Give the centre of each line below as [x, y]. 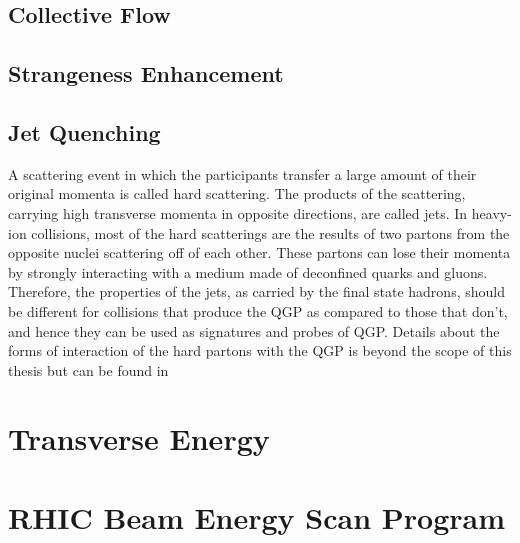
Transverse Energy [139, 438]
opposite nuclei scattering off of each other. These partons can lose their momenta [259, 252]
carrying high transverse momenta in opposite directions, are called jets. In [238, 212]
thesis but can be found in [88, 369]
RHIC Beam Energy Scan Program [257, 516]
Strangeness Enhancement [146, 73]
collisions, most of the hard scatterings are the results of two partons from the [270, 232]
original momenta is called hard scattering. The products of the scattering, [237, 193]
